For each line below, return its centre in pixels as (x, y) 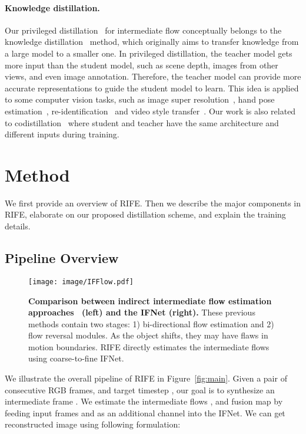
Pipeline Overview (62, 258)
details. (18, 226)
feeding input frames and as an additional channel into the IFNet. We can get (145, 412)
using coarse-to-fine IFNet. (76, 358)
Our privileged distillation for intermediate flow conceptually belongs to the (143, 30)
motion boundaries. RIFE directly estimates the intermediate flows (149, 346)
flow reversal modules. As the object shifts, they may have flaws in (148, 335)
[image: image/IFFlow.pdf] (81, 282)
